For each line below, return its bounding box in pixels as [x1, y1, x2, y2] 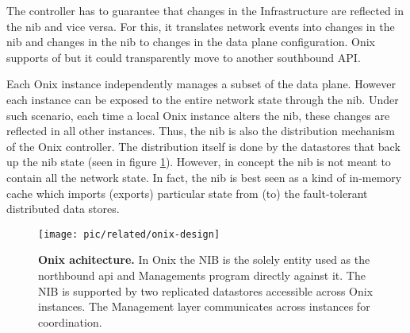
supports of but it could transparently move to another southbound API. [6, 48, 361, 65]
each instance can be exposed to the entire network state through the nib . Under [6, 91, 399, 107]
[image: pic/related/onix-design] [38, 228, 220, 240]
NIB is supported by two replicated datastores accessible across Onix [38, 282, 374, 299]
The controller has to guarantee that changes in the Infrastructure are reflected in [6, 2, 404, 18]
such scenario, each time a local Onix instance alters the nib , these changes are [6, 106, 390, 123]
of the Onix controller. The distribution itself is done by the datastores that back [6, 137, 400, 154]
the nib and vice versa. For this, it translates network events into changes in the [6, 17, 395, 34]
